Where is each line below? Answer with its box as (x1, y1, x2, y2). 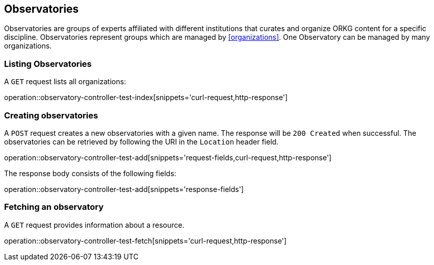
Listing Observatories (4, 58, 92, 69)
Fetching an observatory (4, 202, 104, 212)
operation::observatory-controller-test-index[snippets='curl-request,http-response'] (4, 93, 288, 102)
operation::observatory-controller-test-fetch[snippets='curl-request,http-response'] (4, 236, 287, 245)
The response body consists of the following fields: (4, 168, 177, 178)
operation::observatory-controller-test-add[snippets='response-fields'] (4, 184, 244, 194)
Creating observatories (4, 110, 98, 121)
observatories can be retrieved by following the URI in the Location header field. (4, 137, 279, 146)
